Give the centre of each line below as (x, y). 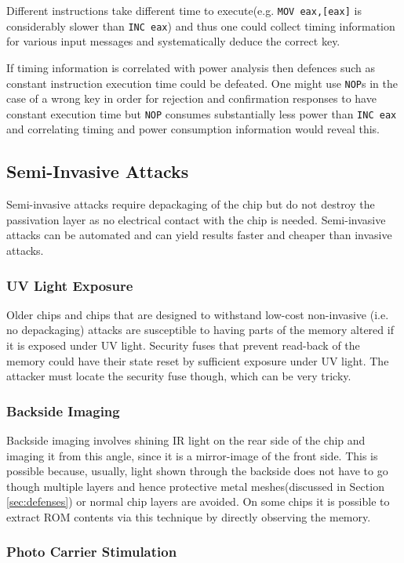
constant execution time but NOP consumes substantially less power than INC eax (202, 113)
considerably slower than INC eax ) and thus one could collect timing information (201, 25)
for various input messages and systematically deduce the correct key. (173, 41)
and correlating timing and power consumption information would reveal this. (193, 129)
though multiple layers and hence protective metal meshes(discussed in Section (195, 486)
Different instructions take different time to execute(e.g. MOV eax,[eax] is (184, 10)
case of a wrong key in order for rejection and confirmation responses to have (191, 98)
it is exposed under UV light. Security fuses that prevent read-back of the (183, 345)
